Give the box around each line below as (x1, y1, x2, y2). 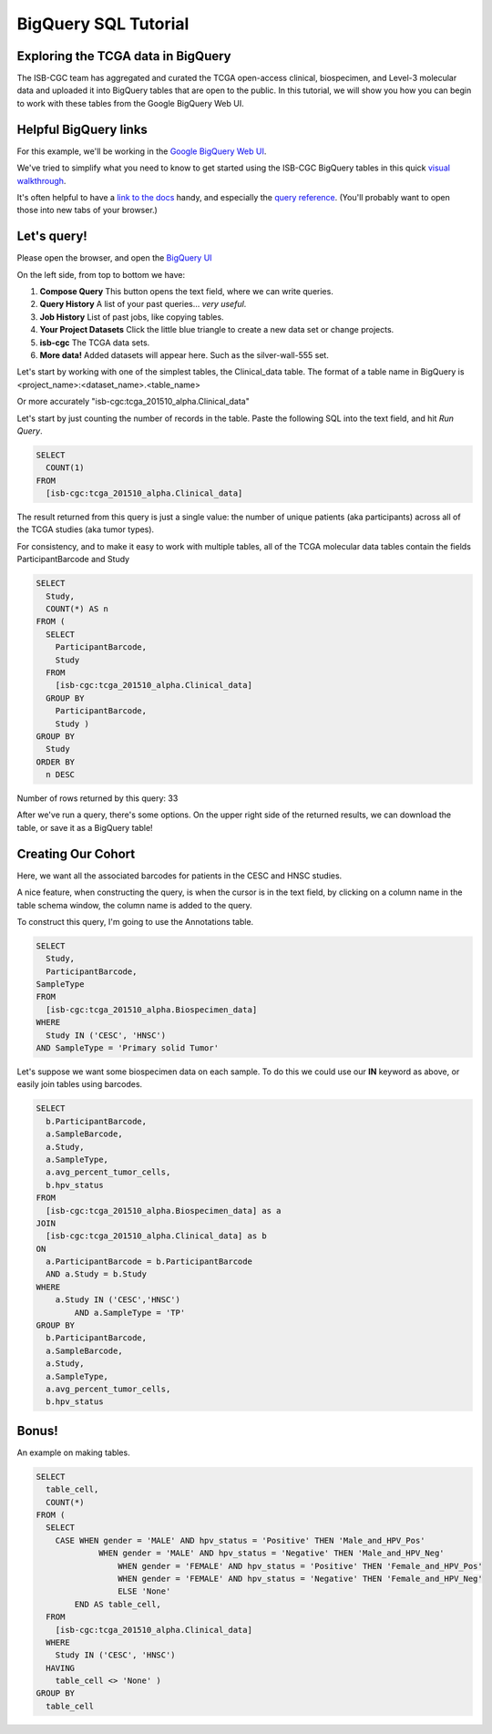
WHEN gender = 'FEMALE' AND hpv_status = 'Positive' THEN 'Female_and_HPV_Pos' (117, 1561, 483, 1571)
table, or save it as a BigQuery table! (16, 822, 154, 833)
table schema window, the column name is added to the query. (16, 899, 252, 910)
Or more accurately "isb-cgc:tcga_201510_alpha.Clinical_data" (16, 396, 250, 407)
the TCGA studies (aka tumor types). (16, 524, 155, 535)
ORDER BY (36, 756, 76, 767)
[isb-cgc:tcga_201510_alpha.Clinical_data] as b (46, 1231, 268, 1241)
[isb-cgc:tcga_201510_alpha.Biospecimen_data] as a (46, 1206, 282, 1216)
